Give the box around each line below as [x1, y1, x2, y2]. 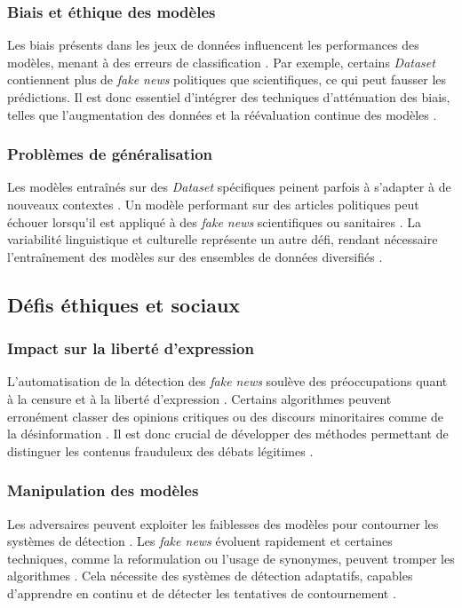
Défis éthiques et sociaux [7, 290, 241, 318]
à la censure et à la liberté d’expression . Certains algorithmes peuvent [7, 389, 392, 407]
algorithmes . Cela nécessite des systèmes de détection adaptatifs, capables [7, 566, 413, 585]
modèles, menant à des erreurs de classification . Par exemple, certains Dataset [7, 52, 435, 71]
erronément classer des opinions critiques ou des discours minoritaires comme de [7, 407, 443, 425]
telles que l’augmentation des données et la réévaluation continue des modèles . [7, 105, 437, 123]
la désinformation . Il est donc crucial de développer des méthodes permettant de [7, 424, 449, 443]
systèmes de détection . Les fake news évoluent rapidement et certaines [7, 532, 393, 550]
